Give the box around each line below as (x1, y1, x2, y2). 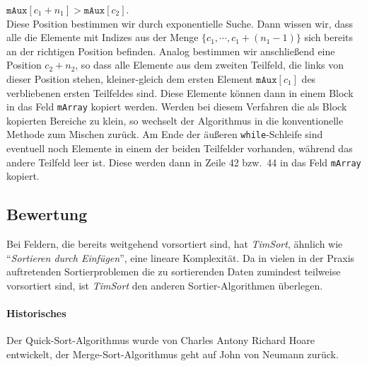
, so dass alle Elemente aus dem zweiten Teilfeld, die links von (75, 57, 344, 72)
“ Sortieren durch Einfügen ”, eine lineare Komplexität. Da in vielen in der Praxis (6, 250, 355, 265)
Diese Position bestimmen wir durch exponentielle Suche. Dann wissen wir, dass (6, 16, 354, 30)
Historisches (6, 306, 66, 321)
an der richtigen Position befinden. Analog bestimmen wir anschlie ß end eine (6, 43, 335, 58)
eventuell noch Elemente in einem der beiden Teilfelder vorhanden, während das (6, 141, 353, 156)
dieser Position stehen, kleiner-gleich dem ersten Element (6, 71, 253, 86)
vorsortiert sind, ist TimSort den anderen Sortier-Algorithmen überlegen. (6, 278, 323, 292)
